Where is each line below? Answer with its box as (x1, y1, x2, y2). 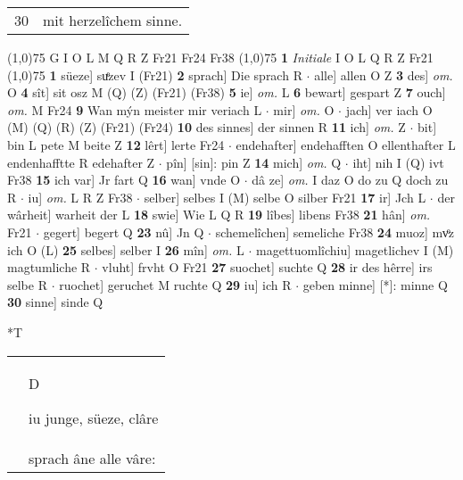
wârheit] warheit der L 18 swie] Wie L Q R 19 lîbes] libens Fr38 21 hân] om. (7, 205, 431, 224)
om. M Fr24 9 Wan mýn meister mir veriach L (7, 100, 262, 119)
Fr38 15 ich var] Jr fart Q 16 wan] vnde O (7, 170, 241, 189)
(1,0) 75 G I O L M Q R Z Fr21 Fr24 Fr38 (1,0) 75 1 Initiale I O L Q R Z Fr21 (7, 48, 434, 66)
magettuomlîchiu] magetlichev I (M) (256, 240, 454, 259)
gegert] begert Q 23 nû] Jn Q (43, 222, 204, 241)
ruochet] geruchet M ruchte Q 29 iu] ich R (59, 275, 292, 294)
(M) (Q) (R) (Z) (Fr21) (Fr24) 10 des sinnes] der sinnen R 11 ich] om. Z (7, 118, 406, 137)
